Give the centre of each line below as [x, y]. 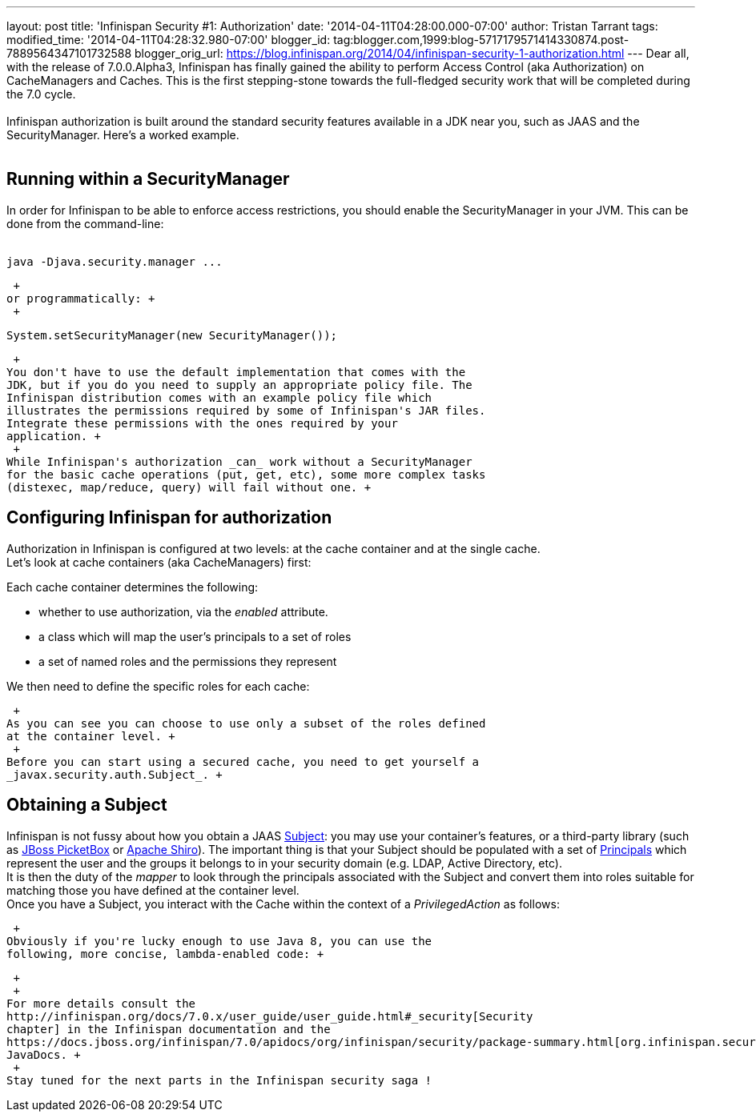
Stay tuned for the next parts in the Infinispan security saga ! [219, 1080]
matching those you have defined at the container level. [153, 890]
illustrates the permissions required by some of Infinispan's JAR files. [246, 410]
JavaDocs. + [44, 1054]
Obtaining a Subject [87, 805]
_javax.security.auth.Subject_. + [115, 774]
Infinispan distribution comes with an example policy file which [219, 397]
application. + [54, 436]
